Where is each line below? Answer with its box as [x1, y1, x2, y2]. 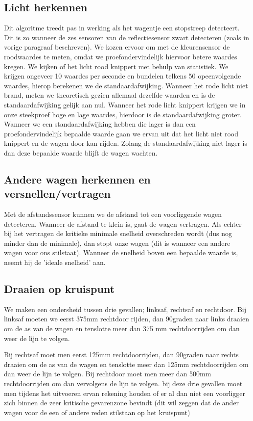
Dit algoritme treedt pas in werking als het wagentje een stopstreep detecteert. [4, 23, 240, 33]
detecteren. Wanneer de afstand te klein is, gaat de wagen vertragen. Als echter [4, 218, 242, 229]
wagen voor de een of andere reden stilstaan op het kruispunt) [4, 407, 190, 417]
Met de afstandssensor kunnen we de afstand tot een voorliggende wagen [4, 209, 222, 219]
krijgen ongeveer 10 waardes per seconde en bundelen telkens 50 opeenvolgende [4, 71, 241, 81]
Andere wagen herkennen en [4, 171, 151, 186]
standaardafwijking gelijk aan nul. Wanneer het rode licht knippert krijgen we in [4, 99, 246, 109]
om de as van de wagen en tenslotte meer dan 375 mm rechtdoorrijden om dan [4, 323, 240, 334]
